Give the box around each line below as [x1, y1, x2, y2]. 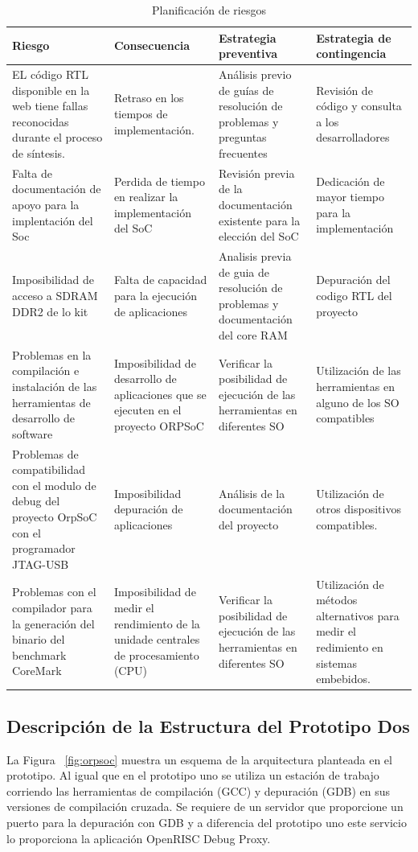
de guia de [218, 263, 269, 280]
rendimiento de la [113, 615, 200, 632]
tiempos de [113, 105, 168, 122]
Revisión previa [218, 164, 295, 181]
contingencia [316, 45, 387, 62]
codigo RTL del [316, 287, 392, 304]
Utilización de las [316, 362, 401, 379]
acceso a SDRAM [12, 287, 98, 304]
